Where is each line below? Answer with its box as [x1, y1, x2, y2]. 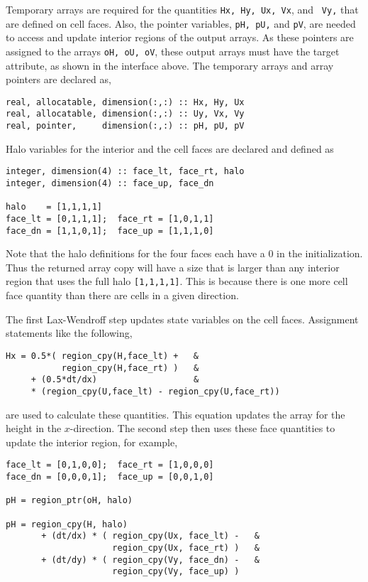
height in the [6, 421, 62, 436]
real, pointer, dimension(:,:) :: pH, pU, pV [6, 121, 245, 131]
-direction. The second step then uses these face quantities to [69, 421, 335, 436]
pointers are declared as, [6, 72, 111, 87]
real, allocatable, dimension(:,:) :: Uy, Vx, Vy [6, 109, 245, 119]
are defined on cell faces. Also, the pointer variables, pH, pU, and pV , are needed [6, 16, 356, 31]
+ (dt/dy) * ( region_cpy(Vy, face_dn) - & [41, 554, 260, 565]
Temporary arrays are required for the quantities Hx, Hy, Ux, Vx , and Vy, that [6, 2, 359, 16]
